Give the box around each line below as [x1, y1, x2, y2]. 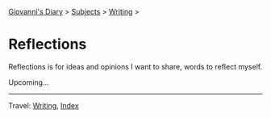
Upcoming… [8, 77, 49, 87]
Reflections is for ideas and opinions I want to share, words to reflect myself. [8, 61, 263, 71]
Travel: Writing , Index [8, 100, 79, 110]
